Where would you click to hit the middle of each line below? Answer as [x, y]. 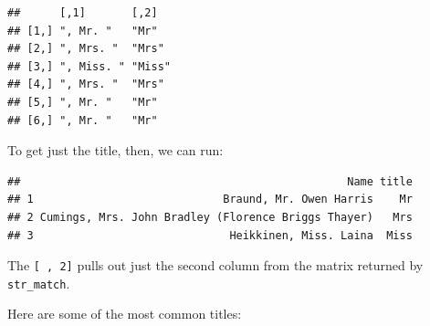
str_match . [39, 283]
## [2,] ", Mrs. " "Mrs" [86, 49]
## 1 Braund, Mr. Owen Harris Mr [210, 200]
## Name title [210, 181]
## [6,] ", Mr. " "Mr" [83, 120]
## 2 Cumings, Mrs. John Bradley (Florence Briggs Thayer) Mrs [210, 217]
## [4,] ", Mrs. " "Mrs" [86, 84]
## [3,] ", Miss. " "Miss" [89, 66]
